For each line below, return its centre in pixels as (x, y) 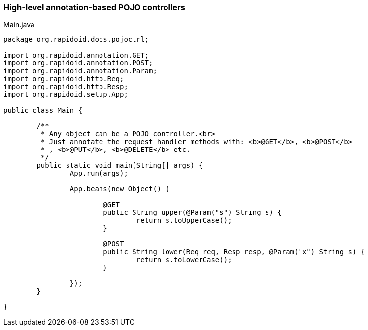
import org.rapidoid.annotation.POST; (78, 63)
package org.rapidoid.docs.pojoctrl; (76, 40)
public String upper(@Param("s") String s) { (192, 213)
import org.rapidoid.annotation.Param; (80, 71)
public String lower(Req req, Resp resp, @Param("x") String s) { (234, 252)
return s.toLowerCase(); (184, 260)
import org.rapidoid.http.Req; (64, 79)
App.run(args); (99, 173)
